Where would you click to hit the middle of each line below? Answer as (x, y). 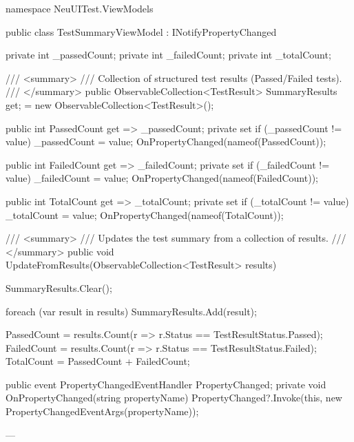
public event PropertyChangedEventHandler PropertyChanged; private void (166, 384)
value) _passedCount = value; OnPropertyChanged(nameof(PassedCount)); (166, 141)
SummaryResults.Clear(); (59, 287)
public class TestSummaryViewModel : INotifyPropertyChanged (141, 31)
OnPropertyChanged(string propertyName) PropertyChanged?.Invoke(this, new (174, 398)
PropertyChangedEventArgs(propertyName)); (102, 411)
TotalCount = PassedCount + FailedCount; (98, 361)
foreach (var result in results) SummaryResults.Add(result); (131, 311)
